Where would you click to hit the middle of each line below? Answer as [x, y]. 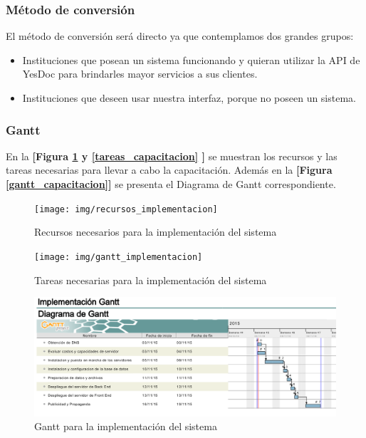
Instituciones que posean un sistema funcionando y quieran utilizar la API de [191, 59]
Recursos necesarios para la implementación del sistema [156, 232]
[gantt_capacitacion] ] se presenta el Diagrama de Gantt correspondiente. [171, 184]
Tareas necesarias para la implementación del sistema [151, 280]
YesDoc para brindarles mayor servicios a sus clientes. [140, 74]
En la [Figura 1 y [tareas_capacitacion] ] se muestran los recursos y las [172, 156]
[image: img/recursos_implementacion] [126, 209]
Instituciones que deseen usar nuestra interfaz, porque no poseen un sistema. [189, 98]
